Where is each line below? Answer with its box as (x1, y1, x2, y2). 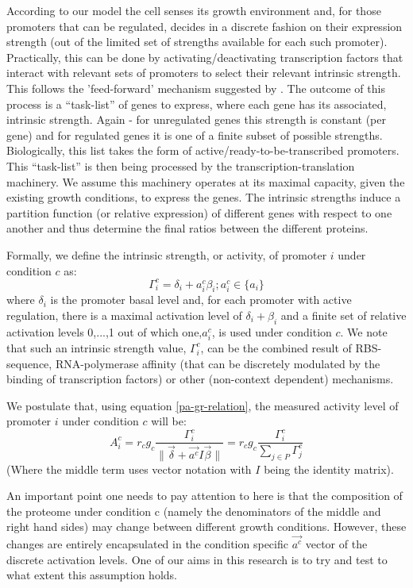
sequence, (6, 355, 52, 371)
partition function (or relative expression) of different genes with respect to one (6, 204, 392, 221)
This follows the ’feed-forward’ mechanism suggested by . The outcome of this (6, 79, 385, 96)
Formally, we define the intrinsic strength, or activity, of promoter (6, 246, 327, 263)
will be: (151, 413, 187, 429)
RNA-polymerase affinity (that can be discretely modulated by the (55, 355, 380, 371)
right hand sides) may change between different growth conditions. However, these (6, 518, 407, 535)
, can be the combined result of (200, 339, 352, 355)
